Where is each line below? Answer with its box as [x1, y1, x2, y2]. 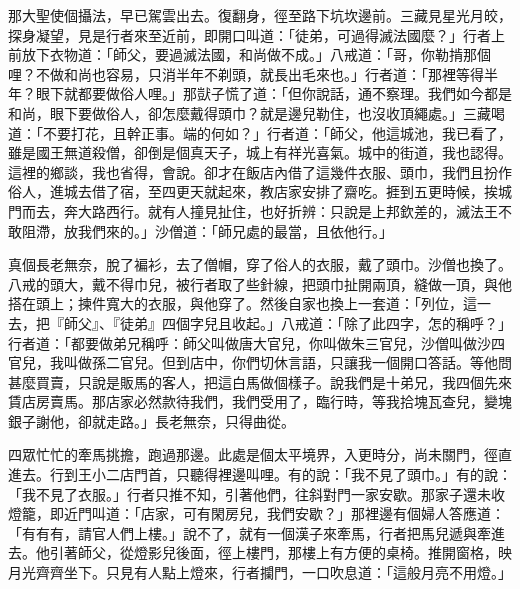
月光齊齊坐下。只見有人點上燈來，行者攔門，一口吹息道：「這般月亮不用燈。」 [8, 562, 512, 583]
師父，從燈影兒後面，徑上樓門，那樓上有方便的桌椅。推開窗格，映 [77, 542, 512, 563]
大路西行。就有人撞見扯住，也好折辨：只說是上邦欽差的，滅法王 [77, 200, 498, 221]
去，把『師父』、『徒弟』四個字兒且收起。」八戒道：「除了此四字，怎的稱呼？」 [8, 312, 512, 333]
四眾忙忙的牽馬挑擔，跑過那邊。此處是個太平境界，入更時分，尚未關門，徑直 [8, 444, 512, 465]
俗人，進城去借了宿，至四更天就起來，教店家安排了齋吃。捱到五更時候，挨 [8, 181, 498, 202]
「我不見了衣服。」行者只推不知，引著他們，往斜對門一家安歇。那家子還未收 [8, 483, 505, 504]
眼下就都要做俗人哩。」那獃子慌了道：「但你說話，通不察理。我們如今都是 [35, 83, 512, 104]
